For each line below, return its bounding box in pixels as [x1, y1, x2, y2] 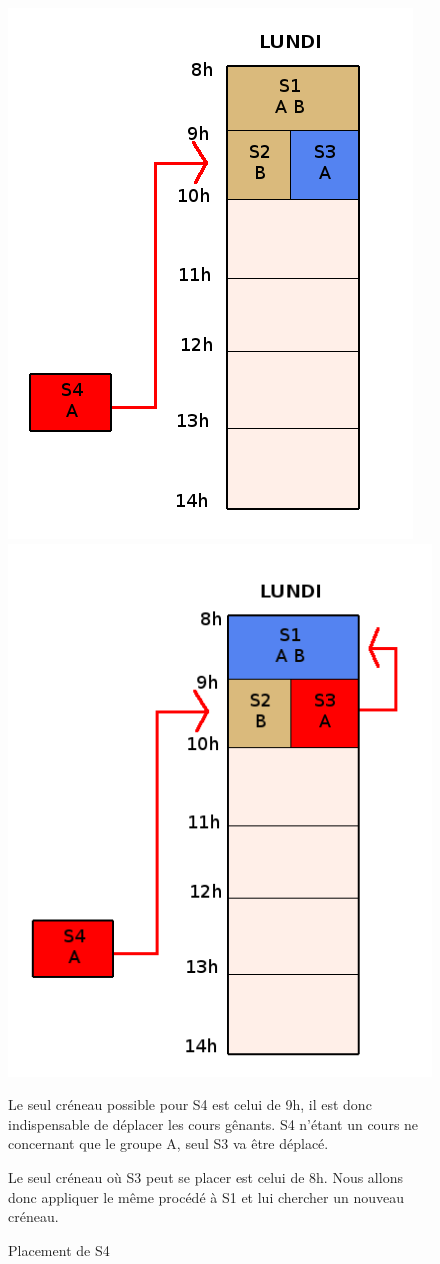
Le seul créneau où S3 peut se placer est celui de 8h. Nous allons [8, 1166, 403, 1187]
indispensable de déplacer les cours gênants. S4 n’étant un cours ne [8, 1113, 419, 1134]
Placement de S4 [8, 1239, 110, 1260]
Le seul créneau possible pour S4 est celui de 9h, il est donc [8, 1094, 372, 1115]
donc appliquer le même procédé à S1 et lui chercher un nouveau [8, 1186, 405, 1207]
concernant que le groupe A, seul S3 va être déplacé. [8, 1133, 329, 1154]
